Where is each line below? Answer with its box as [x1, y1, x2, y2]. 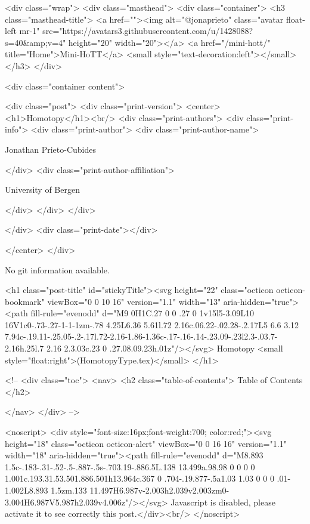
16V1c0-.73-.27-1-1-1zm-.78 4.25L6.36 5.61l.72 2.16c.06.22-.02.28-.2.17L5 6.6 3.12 [5, 318, 299, 331]
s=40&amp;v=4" [5, 36, 66, 48]
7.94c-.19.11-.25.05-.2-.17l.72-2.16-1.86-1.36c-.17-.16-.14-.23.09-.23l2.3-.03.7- [5, 330, 278, 343]
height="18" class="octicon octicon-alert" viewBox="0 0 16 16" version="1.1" [5, 437, 287, 449]
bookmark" [5, 295, 45, 307]
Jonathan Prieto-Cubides [5, 143, 96, 155]
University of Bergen [5, 183, 80, 196]
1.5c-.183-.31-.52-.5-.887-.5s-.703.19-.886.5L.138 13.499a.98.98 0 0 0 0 [5, 460, 255, 473]
